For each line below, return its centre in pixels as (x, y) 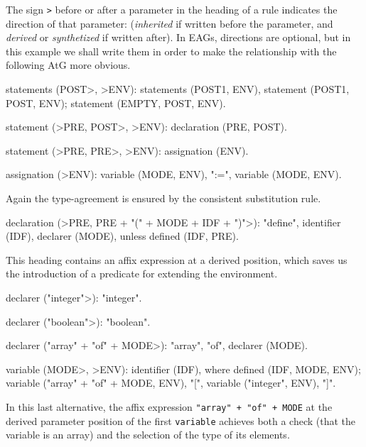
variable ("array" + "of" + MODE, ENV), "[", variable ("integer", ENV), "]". (171, 383)
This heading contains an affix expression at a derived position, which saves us (177, 259)
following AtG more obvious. (68, 65)
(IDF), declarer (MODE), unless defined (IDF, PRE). (122, 236)
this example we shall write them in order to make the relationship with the (171, 51)
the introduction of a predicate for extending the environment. (142, 274)
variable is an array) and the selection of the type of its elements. (148, 435)
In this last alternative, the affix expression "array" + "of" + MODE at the (169, 406)
